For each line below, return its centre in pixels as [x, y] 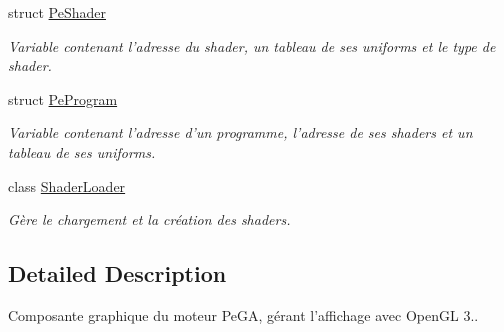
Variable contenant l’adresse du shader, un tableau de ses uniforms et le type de [252, 45]
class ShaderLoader [67, 185]
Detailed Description [117, 273]
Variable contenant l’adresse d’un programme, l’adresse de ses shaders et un [240, 132]
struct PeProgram [63, 98]
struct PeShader [57, 12]
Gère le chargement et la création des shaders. [149, 219]
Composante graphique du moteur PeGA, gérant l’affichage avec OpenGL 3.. [243, 314]
